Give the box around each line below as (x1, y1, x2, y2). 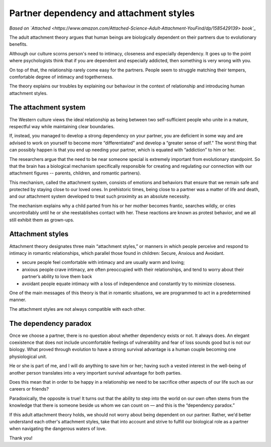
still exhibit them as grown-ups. (9, 217, 75, 223)
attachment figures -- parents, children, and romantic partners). (9, 170, 142, 176)
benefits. (9, 41, 28, 47)
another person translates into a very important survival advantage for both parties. (9, 370, 182, 376)
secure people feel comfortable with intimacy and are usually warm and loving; (22, 259, 185, 265)
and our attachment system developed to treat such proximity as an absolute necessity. (9, 194, 191, 200)
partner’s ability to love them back (22, 274, 92, 280)
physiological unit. (9, 353, 47, 360)
